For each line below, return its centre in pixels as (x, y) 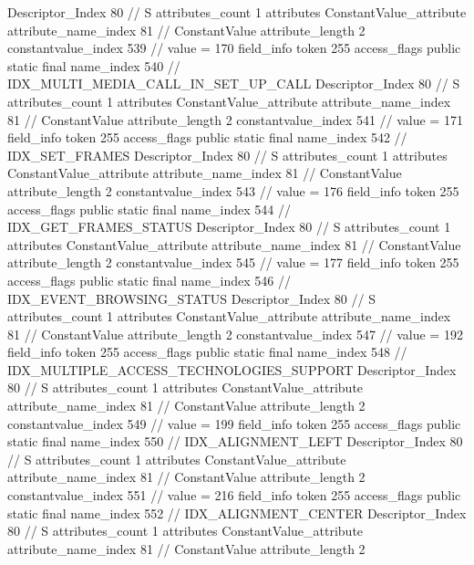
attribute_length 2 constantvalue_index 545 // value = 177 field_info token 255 (233, 262)
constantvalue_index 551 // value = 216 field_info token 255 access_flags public (234, 495)
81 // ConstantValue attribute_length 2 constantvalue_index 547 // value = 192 (235, 334)
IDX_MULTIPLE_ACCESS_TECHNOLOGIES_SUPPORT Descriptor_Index (232, 369)
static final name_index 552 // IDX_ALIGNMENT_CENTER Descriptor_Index (237, 513)
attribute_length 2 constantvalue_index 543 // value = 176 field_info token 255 (233, 190)
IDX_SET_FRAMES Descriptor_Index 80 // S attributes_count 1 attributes (227, 155)
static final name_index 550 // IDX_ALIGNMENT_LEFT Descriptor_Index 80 (235, 441)
